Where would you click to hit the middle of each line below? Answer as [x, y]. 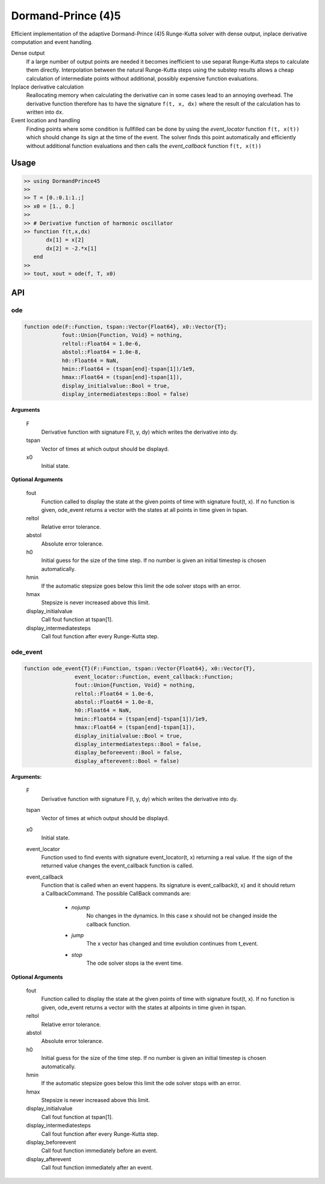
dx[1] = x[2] [65, 240]
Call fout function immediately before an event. [99, 1151]
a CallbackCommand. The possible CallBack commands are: [116, 894]
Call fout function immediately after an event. [97, 1168]
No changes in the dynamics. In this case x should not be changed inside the [182, 916]
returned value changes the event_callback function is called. [117, 866]
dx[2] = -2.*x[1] [72, 248]
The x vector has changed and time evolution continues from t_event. [172, 944]
